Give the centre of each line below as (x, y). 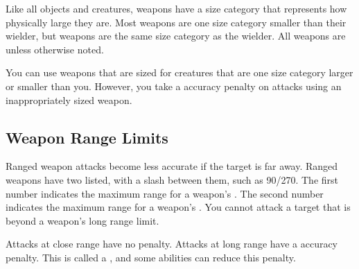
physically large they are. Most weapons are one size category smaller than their (176, 22)
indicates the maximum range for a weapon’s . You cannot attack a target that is (178, 207)
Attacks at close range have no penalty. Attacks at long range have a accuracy (172, 244)
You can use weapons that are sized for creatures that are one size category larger (179, 72)
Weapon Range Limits (87, 137)
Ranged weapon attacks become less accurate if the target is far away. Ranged (172, 166)
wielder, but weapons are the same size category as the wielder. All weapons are (176, 36)
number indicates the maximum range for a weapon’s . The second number (165, 193)
